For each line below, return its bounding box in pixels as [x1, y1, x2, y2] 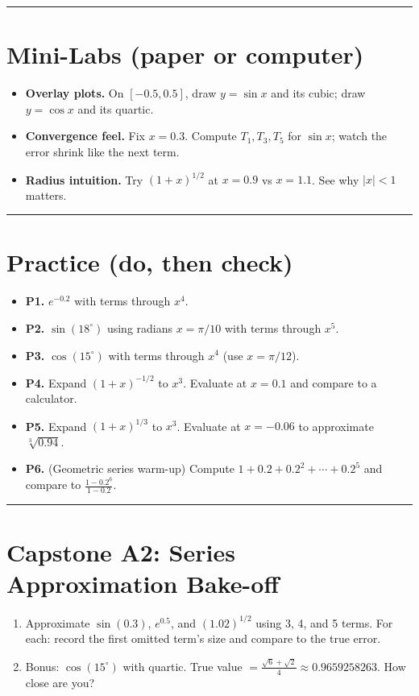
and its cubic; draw [271, 85, 366, 101]
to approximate [298, 417, 374, 434]
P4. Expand [25, 374, 87, 391]
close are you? [25, 673, 95, 690]
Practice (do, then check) [6, 246, 293, 279]
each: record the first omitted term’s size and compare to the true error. [25, 630, 381, 647]
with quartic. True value [122, 657, 243, 674]
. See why [312, 171, 359, 187]
